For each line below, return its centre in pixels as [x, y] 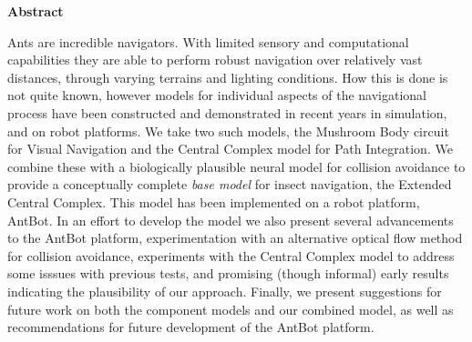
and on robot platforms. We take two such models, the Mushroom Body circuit [228, 131]
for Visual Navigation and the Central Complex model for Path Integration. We [230, 149]
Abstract [36, 11]
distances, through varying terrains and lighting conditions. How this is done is [228, 77]
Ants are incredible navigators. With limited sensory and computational [208, 41]
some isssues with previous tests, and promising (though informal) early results [228, 273]
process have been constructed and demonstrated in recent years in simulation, [227, 112]
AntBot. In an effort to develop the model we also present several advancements [231, 220]
